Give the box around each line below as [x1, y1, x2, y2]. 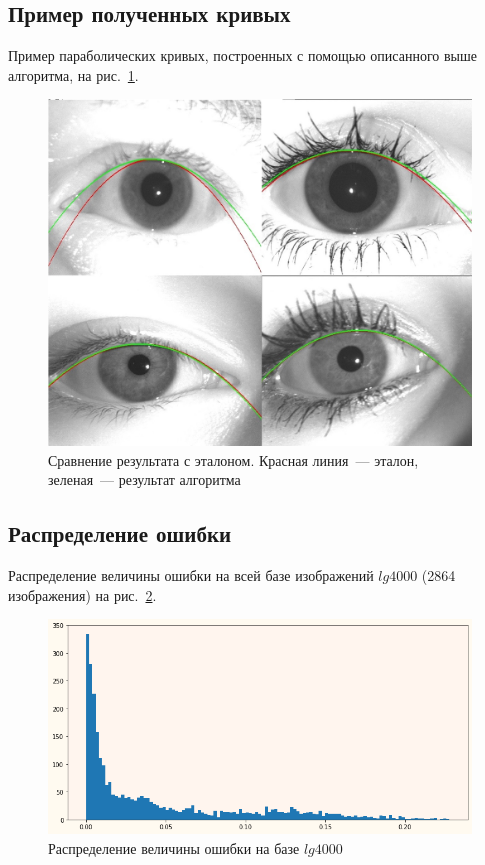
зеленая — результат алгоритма [48, 469, 241, 490]
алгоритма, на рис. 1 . [8, 64, 139, 85]
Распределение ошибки [8, 518, 232, 549]
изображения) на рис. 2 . [8, 584, 157, 605]
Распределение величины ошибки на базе [48, 837, 300, 858]
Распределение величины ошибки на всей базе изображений [8, 564, 374, 585]
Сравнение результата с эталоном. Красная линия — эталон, [48, 449, 419, 470]
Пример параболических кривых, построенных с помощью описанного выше [8, 45, 477, 66]
